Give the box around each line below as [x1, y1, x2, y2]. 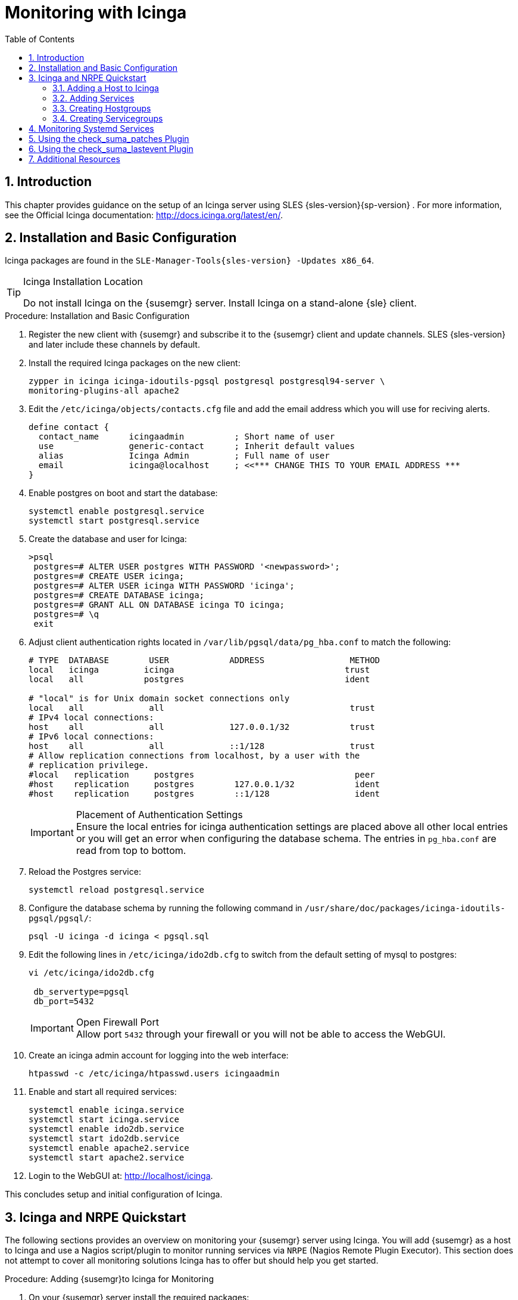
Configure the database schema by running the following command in [29, 903, 302, 914]
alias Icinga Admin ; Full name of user [38, 451, 330, 461]
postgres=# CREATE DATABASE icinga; [33, 590, 205, 601]
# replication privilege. [29, 760, 149, 770]
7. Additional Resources [29, 153, 120, 164]
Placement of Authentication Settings [76, 809, 243, 821]
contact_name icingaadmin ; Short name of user [38, 432, 335, 442]
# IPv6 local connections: [29, 732, 154, 742]
